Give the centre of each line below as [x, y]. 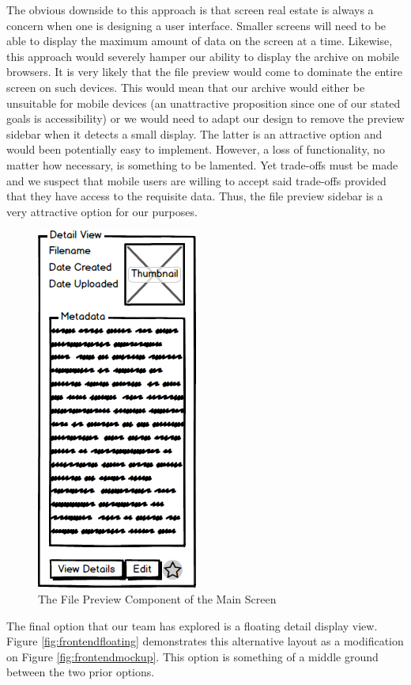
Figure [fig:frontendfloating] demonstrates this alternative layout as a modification [205, 641]
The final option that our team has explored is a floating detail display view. [192, 625]
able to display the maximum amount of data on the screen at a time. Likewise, [200, 41]
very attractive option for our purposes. [102, 211]
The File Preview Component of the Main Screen [157, 598]
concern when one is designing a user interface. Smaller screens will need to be [196, 25]
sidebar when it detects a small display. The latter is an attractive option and [194, 133]
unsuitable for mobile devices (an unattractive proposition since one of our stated [204, 103]
